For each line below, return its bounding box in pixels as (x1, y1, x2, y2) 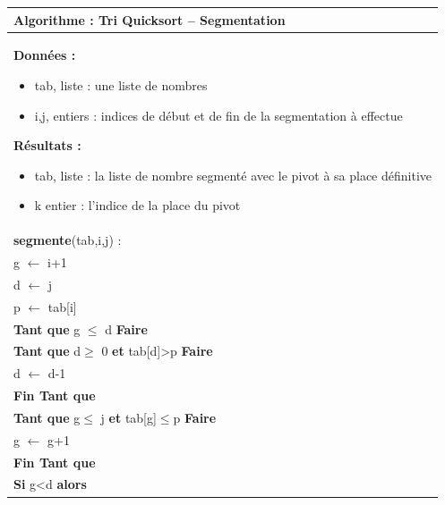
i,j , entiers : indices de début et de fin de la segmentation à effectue (34, 105, 403, 124)
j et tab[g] (100, 408, 157, 426)
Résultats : (13, 136, 81, 155)
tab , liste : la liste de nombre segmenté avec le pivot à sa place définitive (34, 165, 432, 184)
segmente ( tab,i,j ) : (13, 231, 122, 249)
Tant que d (13, 341, 81, 360)
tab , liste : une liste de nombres (34, 75, 208, 94)
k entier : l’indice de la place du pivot (34, 196, 241, 215)
